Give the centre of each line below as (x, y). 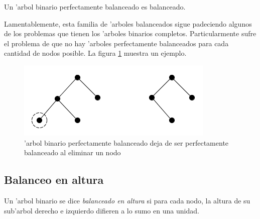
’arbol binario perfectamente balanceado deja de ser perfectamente (126, 142)
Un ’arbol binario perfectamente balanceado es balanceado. (95, 7)
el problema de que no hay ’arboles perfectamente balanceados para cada (116, 43)
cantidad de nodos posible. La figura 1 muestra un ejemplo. (95, 53)
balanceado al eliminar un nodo (73, 152)
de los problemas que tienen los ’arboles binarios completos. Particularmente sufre (130, 33)
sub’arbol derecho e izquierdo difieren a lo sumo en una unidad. (102, 210)
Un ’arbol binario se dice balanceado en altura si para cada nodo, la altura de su (127, 200)
